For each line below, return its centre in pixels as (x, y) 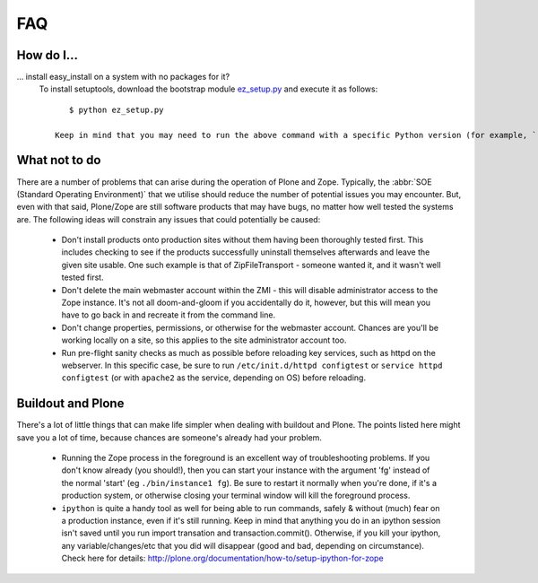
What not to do (59, 160)
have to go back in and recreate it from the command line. (169, 315)
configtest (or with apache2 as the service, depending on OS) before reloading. (214, 378)
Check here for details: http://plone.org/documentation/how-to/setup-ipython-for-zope (223, 558)
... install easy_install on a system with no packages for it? (123, 77)
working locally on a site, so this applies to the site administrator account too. (204, 340)
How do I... (48, 55)
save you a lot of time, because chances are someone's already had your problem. (169, 437)
